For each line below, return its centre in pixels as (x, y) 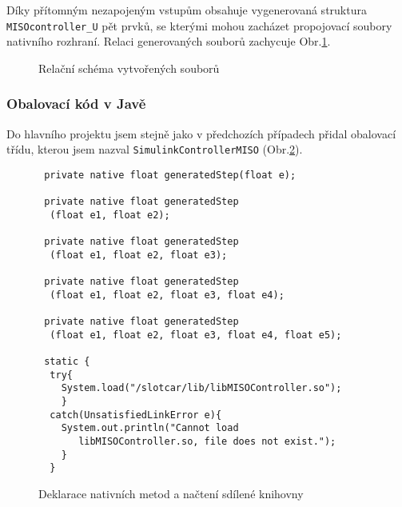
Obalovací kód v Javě (76, 104)
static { (67, 362)
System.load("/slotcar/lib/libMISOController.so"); (201, 388)
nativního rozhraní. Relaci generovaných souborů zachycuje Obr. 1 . (169, 41)
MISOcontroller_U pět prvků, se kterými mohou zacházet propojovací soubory (199, 25)
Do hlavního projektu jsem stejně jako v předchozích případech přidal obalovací (201, 133)
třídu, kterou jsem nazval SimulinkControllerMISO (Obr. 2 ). (155, 149)
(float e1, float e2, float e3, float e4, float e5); (196, 335)
